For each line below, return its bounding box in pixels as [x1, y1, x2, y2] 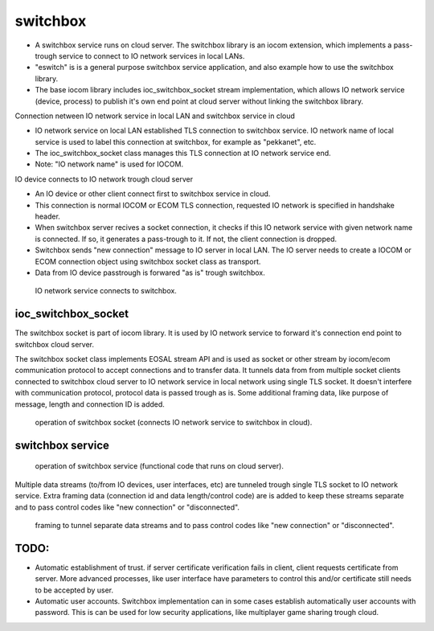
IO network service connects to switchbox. [35, 286, 177, 296]
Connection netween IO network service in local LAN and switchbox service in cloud [14, 111, 295, 121]
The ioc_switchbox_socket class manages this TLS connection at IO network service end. [35, 149, 331, 158]
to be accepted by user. [35, 585, 114, 595]
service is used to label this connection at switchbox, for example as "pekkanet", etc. [35, 137, 317, 146]
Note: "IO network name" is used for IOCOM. [35, 159, 184, 169]
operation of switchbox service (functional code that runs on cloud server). [35, 461, 285, 471]
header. [35, 211, 60, 221]
